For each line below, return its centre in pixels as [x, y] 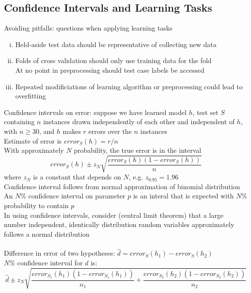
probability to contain [36, 205]
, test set [205, 112]
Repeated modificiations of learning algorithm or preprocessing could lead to [129, 86]
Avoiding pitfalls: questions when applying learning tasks [88, 28]
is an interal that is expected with [183, 196]
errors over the [110, 131]
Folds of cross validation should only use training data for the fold [113, 60]
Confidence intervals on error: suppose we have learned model [95, 112]
